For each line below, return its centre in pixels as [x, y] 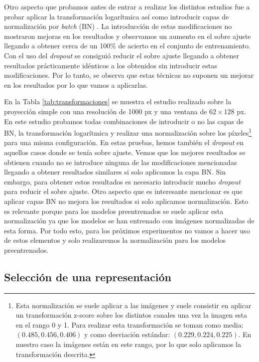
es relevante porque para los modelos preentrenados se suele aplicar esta [114, 211]
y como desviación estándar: [127, 334]
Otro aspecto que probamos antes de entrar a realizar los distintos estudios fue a [127, 6]
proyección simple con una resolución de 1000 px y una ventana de [106, 111]
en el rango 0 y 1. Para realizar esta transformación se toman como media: [129, 324]
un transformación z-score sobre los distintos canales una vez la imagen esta [131, 315]
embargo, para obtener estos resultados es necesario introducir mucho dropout [122, 181]
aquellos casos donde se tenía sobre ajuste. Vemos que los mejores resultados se [125, 152]
